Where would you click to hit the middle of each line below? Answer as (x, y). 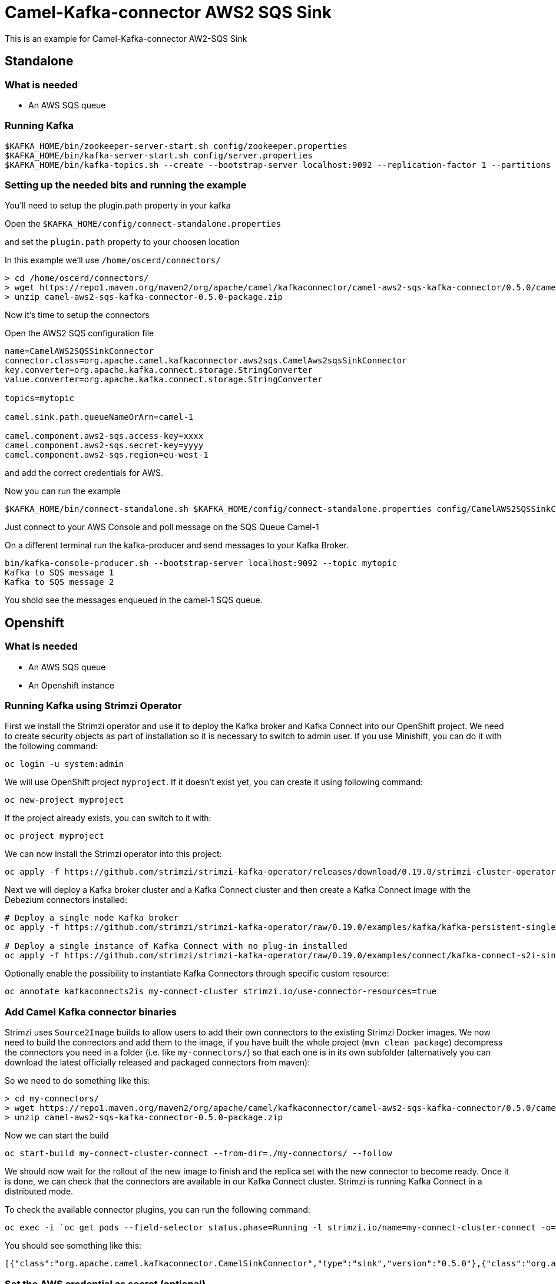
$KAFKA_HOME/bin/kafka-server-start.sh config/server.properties (159, 155)
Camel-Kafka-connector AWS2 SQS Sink (168, 12)
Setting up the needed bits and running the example (126, 185)
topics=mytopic (40, 398)
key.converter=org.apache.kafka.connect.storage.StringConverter (159, 370)
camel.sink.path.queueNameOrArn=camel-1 (99, 417)
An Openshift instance (71, 685)
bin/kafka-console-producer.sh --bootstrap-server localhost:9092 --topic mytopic (201, 563)
